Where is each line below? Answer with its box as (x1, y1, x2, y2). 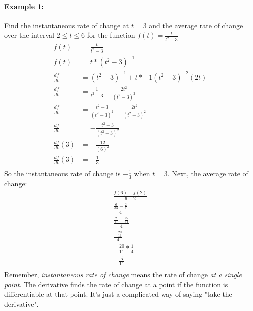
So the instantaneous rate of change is (4, 168, 121, 179)
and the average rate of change (149, 20, 243, 30)
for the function (87, 30, 135, 40)
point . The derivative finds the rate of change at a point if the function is (4, 279, 228, 289)
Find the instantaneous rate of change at (4, 20, 129, 30)
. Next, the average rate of (167, 168, 248, 179)
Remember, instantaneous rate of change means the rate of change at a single (4, 269, 242, 279)
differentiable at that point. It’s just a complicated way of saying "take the (4, 289, 232, 299)
